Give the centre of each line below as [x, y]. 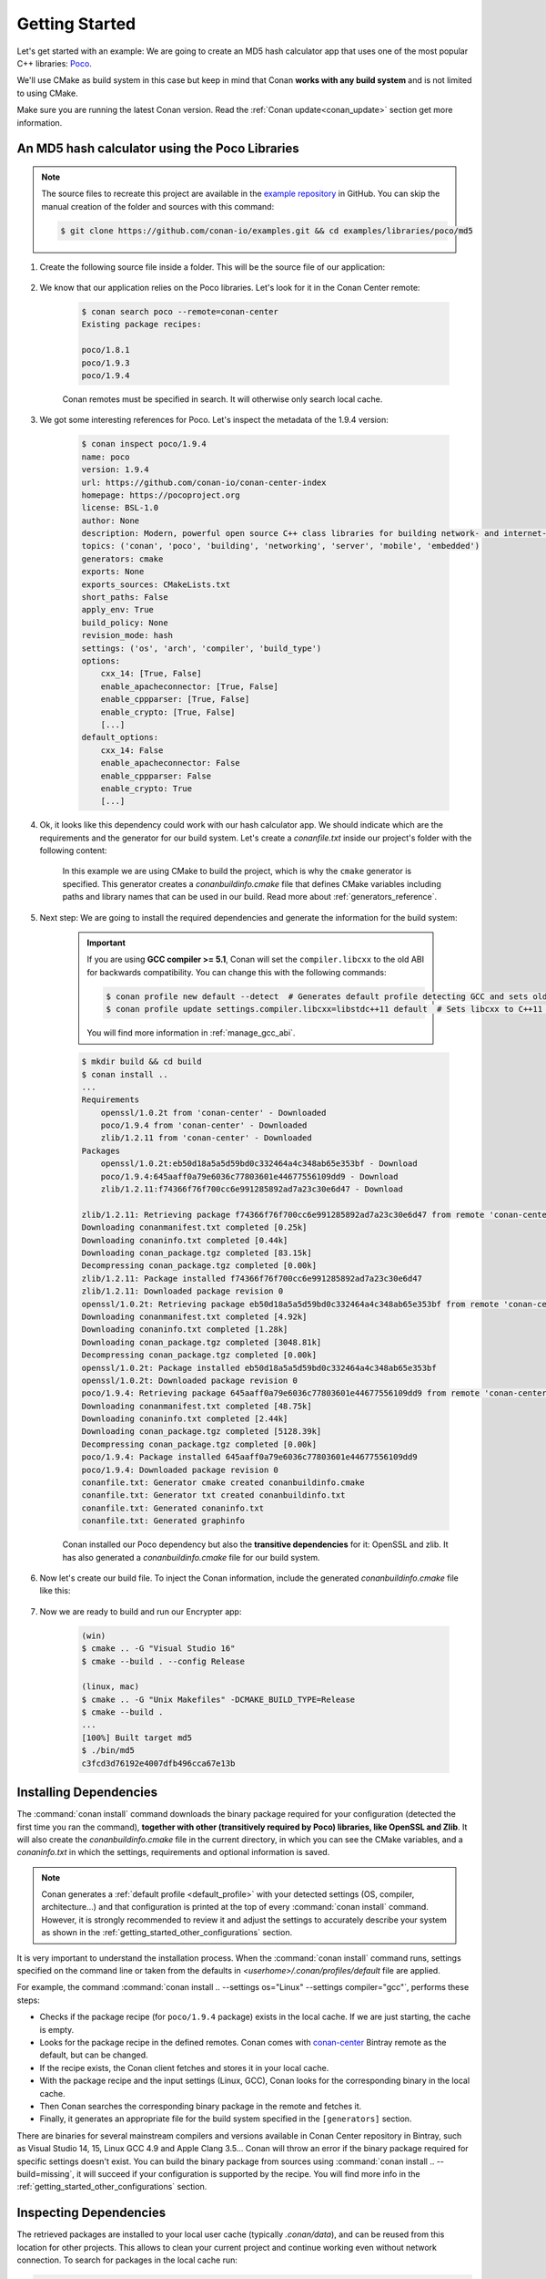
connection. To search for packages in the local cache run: [127, 2260]
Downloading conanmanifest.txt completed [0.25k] [194, 1227]
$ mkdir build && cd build [142, 1062]
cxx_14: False [132, 750]
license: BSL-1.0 [120, 508]
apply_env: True [118, 610]
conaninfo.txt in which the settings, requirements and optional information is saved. [173, 1852]
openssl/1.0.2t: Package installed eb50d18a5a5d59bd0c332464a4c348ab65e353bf [259, 1368]
